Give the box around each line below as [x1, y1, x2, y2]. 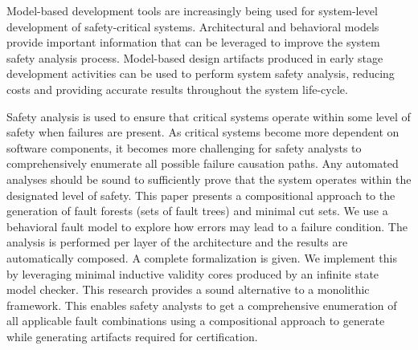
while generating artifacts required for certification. [6, 328, 258, 344]
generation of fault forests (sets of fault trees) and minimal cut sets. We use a [6, 202, 388, 219]
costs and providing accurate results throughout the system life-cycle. [6, 80, 348, 97]
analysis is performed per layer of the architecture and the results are [6, 234, 348, 250]
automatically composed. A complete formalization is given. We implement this [6, 249, 397, 266]
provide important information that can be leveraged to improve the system [6, 34, 380, 51]
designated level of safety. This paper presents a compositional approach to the [6, 186, 395, 203]
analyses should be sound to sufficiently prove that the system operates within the [6, 170, 412, 187]
